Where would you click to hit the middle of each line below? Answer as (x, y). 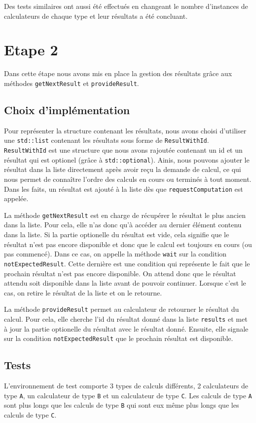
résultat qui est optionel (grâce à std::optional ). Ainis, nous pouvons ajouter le (127, 159)
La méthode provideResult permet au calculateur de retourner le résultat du (122, 309)
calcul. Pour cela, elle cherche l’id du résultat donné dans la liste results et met (126, 318)
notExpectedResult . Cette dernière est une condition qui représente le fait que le (127, 263)
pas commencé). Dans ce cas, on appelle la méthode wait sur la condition (115, 254)
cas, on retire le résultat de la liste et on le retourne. (83, 292)
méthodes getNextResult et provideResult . (72, 83)
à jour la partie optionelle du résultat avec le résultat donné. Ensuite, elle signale (126, 328)
